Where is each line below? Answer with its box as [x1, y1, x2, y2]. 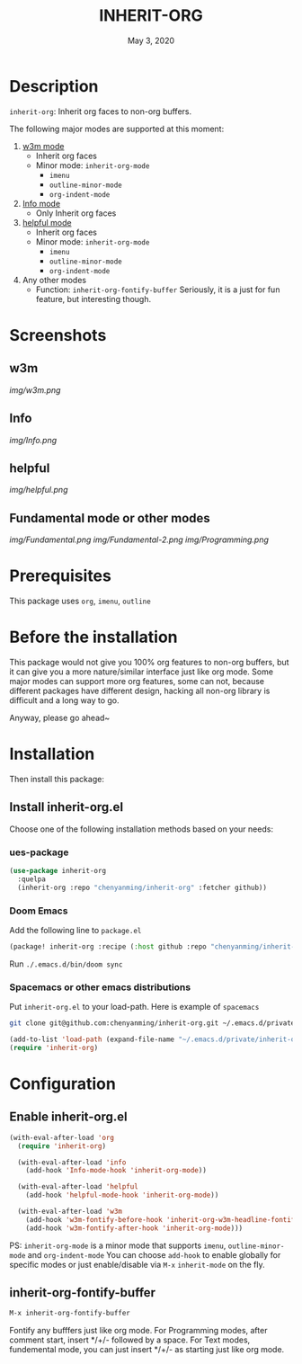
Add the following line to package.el [9, 924, 142, 935]
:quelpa [17, 874, 47, 884]
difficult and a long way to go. [9, 695, 120, 706]
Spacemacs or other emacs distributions [9, 981, 191, 994]
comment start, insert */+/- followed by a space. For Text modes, [9, 1334, 251, 1345]
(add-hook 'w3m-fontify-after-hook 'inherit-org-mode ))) [25, 1224, 244, 1233]
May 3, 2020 [127, 35, 175, 46]
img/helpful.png [9, 485, 68, 495]
